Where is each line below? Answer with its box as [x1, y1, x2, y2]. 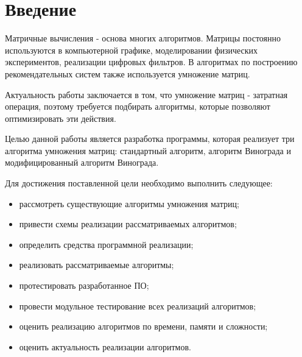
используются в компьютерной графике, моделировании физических [5, 43, 258, 56]
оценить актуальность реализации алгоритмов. [19, 340, 191, 353]
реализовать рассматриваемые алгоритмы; [19, 258, 174, 271]
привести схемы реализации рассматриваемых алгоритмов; [19, 217, 237, 230]
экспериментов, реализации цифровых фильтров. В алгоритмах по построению [5, 55, 298, 68]
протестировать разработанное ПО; [19, 279, 149, 292]
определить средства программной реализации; [19, 238, 194, 250]
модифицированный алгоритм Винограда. [5, 156, 159, 169]
